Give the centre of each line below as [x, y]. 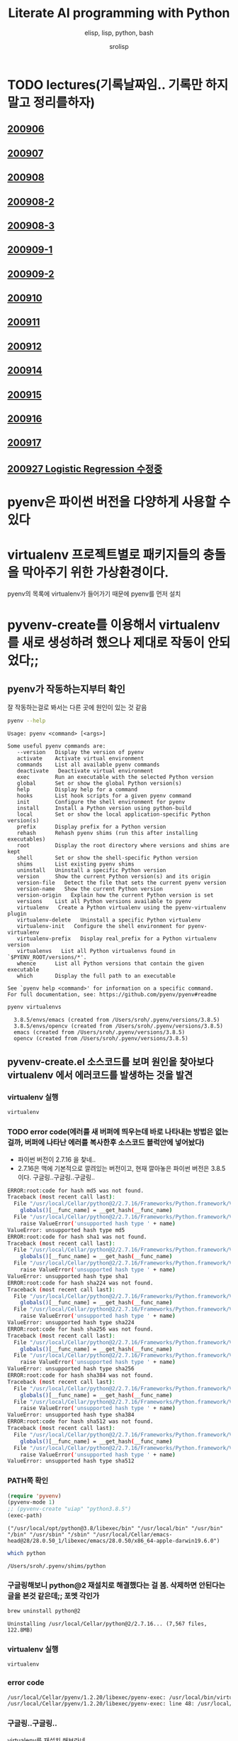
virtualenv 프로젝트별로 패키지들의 [104, 555]
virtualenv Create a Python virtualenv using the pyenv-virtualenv [121, 907]
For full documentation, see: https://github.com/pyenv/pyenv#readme [112, 994]
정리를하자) [64, 103]
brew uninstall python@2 [44, 1611]
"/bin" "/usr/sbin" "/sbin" [49, 1535]
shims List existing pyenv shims [75, 864]
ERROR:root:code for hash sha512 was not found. [80, 1421]
